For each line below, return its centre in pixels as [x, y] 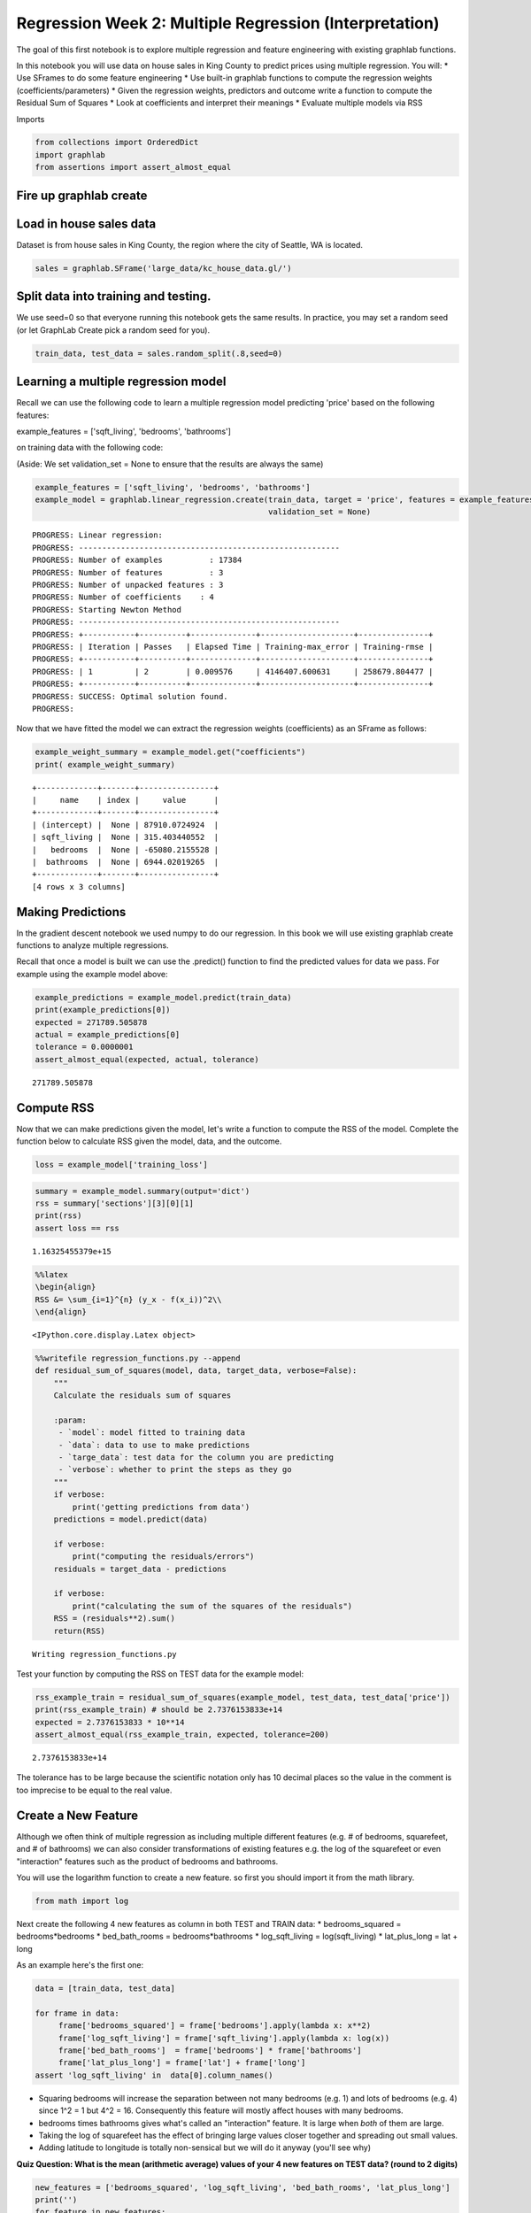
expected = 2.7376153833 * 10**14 [110, 1722]
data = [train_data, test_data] [105, 1989]
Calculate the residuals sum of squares [142, 1396]
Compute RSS [55, 1108]
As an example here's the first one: [80, 1965]
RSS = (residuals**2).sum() [115, 1619]
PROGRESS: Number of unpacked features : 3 [128, 585]
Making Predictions [71, 912]
